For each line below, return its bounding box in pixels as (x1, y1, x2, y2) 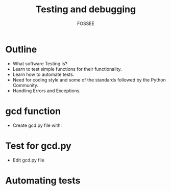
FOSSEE (77, 20, 94, 26)
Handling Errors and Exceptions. (12, 88, 81, 94)
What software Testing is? (12, 60, 68, 67)
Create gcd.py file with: (12, 122, 62, 128)
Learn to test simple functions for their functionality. (12, 66, 122, 72)
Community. (12, 82, 39, 88)
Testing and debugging (35, 4, 136, 15)
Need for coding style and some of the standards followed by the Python (12, 76, 166, 83)
